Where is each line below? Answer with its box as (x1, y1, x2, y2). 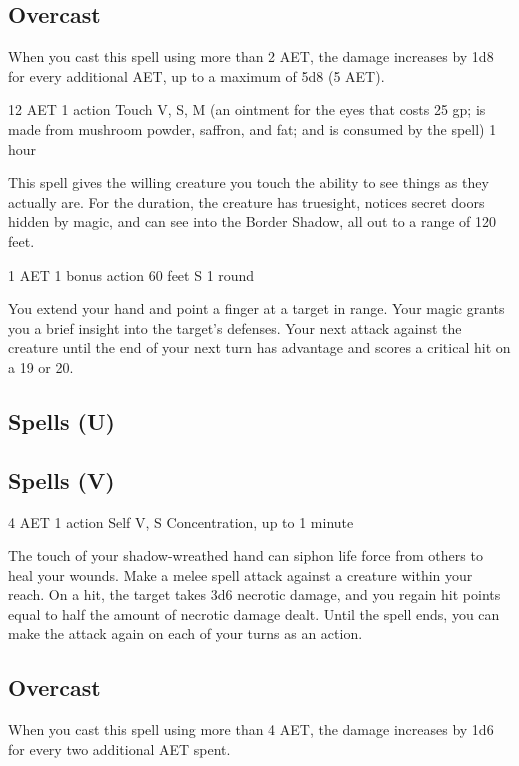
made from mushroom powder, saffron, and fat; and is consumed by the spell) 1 (8, 118, 497, 139)
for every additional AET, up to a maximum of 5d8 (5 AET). (8, 65, 385, 86)
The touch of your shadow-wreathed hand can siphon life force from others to (8, 545, 483, 566)
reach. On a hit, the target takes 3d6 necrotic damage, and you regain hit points (8, 584, 501, 605)
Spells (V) (8, 464, 115, 495)
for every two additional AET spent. (8, 738, 231, 759)
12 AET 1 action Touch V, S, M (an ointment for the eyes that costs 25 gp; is (8, 99, 486, 120)
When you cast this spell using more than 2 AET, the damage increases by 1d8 (8, 46, 494, 67)
